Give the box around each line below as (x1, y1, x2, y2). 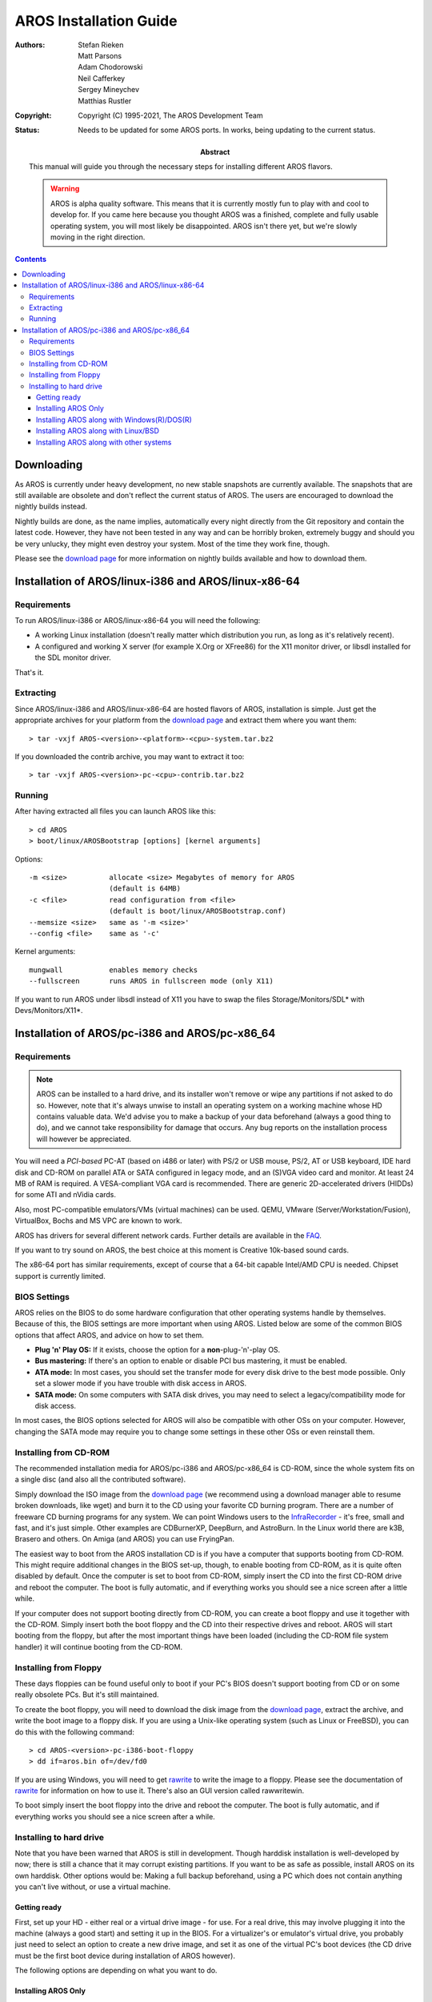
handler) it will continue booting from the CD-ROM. (14, 1642, 183, 1651)
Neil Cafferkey (78, 73, 126, 83)
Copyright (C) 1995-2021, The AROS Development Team (78, 111, 263, 120)
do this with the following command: (14, 1727, 135, 1737)
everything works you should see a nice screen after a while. (14, 1811, 215, 1821)
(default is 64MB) (109, 884, 182, 893)
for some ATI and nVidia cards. (14, 1190, 116, 1200)
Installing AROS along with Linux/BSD (36, 426, 160, 436)
